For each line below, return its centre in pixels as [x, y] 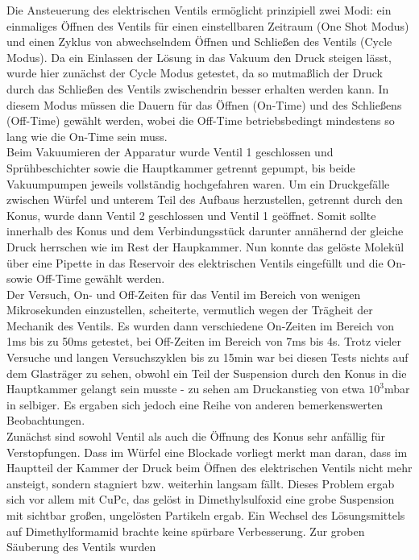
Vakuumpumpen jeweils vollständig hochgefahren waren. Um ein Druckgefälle [198, 183]
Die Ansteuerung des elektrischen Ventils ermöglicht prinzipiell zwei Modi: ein [199, 10]
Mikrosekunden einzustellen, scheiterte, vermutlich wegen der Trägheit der [190, 310]
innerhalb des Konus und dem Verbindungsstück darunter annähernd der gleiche [205, 231]
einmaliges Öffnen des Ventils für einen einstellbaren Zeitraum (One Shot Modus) [208, 25]
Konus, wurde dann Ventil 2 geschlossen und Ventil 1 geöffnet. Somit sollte [191, 215]
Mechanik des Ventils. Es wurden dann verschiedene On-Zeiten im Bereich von [201, 325]
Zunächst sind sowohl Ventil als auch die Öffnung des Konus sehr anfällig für [196, 436]
